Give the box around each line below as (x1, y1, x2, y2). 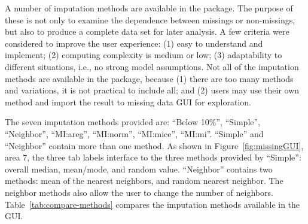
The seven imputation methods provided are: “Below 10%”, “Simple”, (5, 116, 261, 128)
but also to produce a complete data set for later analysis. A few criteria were (5, 25, 289, 38)
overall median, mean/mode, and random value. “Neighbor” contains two (5, 162, 273, 175)
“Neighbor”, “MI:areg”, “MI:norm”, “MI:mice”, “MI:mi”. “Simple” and (5, 127, 264, 140)
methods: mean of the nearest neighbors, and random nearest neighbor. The (5, 174, 283, 187)
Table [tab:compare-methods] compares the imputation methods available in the (5, 198, 300, 210)
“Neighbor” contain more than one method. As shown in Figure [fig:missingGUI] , (5, 139, 304, 152)
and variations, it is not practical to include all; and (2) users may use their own (5, 84, 300, 96)
